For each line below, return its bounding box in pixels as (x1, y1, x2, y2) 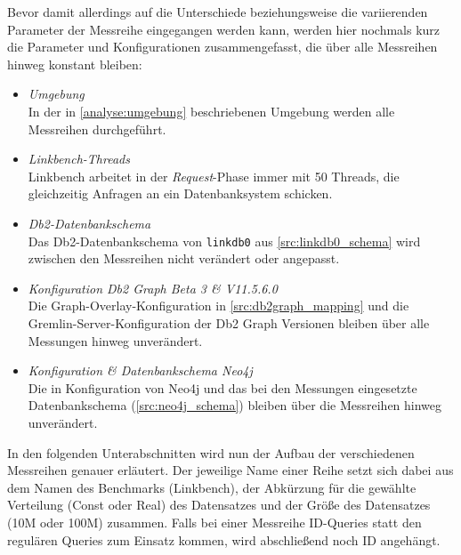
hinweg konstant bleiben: (7, 54, 142, 73)
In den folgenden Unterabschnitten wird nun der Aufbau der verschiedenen (7, 443, 415, 462)
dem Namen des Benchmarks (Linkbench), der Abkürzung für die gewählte (7, 478, 417, 496)
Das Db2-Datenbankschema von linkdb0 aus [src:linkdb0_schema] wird (28, 231, 421, 250)
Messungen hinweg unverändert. (28, 331, 203, 350)
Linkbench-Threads (28, 149, 130, 168)
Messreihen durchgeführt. (28, 119, 166, 138)
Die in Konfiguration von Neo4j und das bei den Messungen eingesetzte (28, 378, 417, 397)
